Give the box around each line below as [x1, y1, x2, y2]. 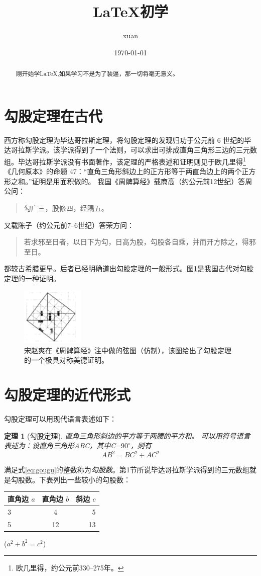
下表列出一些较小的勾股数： [39, 474, 130, 484]
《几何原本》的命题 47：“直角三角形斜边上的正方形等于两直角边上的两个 [4, 166, 242, 177]
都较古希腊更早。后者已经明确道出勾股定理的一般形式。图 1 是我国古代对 [4, 263, 239, 274]
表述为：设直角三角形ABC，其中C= [4, 440, 121, 451]
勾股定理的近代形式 [4, 384, 131, 404]
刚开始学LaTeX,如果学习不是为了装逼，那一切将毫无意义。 [16, 69, 179, 78]
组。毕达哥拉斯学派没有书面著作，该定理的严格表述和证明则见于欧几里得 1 [4, 154, 246, 167]
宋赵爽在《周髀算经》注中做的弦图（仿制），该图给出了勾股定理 [24, 345, 231, 355]
